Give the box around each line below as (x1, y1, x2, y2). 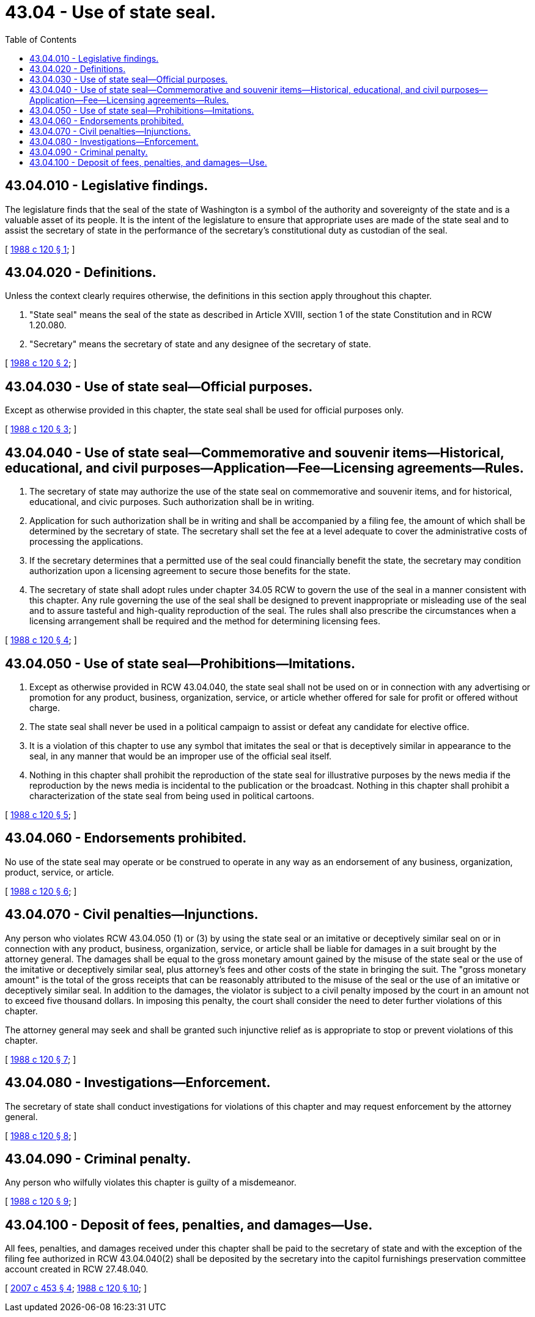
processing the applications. (29, 536, 143, 547)
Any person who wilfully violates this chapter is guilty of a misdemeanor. (5, 1177, 297, 1188)
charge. (29, 702, 60, 713)
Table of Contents (5, 34, 77, 45)
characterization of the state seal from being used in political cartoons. (29, 790, 314, 801)
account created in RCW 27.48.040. (5, 1264, 149, 1275)
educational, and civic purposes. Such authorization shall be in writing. (29, 496, 314, 507)
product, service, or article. (5, 866, 114, 877)
